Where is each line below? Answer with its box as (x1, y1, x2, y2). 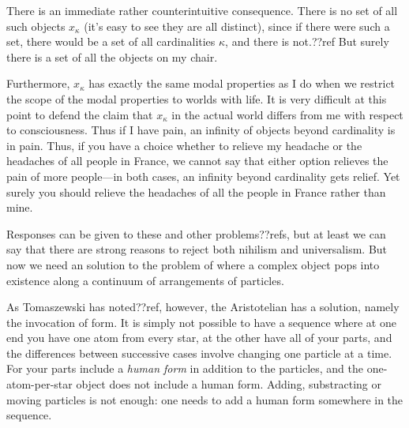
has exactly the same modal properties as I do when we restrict (88, 75, 396, 92)
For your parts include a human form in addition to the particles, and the (6, 360, 363, 377)
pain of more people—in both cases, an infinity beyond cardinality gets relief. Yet (6, 167, 400, 184)
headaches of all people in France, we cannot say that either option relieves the (6, 152, 388, 169)
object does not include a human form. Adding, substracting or (76, 376, 381, 392)
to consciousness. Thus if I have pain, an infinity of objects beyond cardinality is (6, 122, 396, 138)
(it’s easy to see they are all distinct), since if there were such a (84, 17, 390, 34)
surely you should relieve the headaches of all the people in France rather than (6, 183, 386, 200)
